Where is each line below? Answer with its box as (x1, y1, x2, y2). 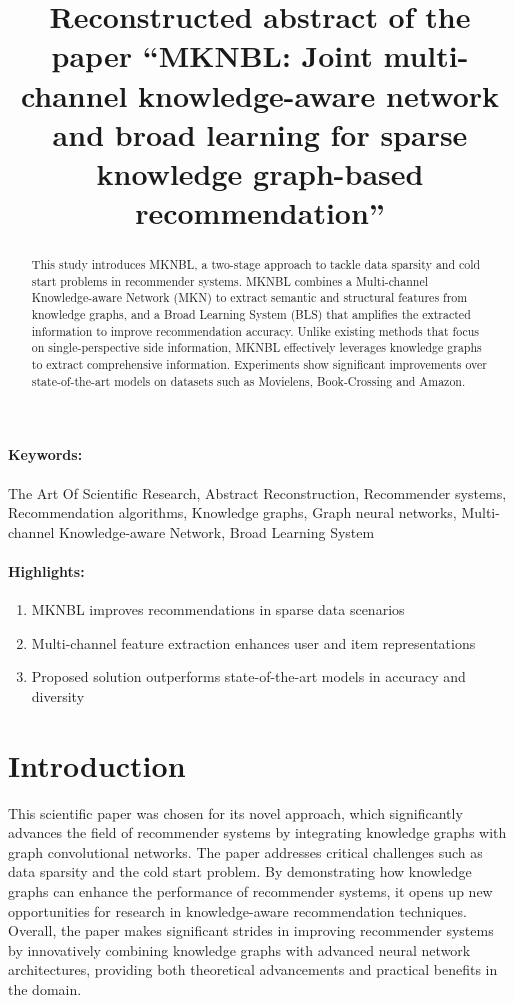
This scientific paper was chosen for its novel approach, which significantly (8, 802, 463, 823)
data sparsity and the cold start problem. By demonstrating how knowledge (8, 861, 472, 882)
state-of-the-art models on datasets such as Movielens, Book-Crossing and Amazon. (31, 372, 466, 389)
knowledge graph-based (96, 152, 424, 193)
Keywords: (8, 444, 83, 465)
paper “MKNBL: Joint (51, 35, 373, 76)
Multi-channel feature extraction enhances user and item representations (31, 632, 476, 653)
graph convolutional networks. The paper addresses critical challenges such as (8, 841, 483, 862)
